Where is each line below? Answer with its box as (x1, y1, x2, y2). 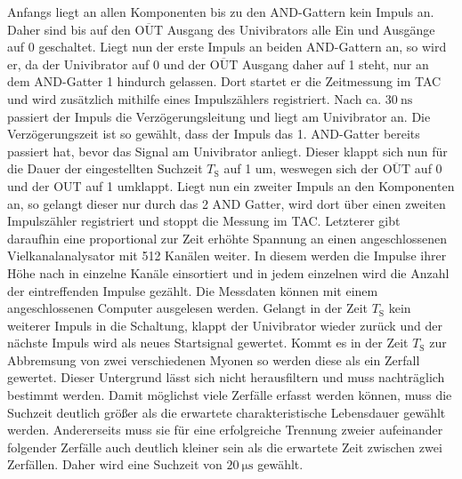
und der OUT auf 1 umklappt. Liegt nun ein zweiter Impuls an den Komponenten (7, 176, 455, 195)
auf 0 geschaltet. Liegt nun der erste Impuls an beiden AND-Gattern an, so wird (7, 37, 447, 56)
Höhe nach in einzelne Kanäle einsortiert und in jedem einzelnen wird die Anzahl (7, 263, 450, 282)
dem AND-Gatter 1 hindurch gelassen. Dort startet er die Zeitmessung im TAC (7, 72, 442, 91)
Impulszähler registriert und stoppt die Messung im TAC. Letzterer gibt (7, 212, 401, 230)
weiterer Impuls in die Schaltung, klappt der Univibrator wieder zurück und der (7, 315, 442, 334)
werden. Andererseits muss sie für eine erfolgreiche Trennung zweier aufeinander (7, 420, 443, 439)
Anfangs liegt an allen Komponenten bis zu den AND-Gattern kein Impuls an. (7, 3, 434, 20)
